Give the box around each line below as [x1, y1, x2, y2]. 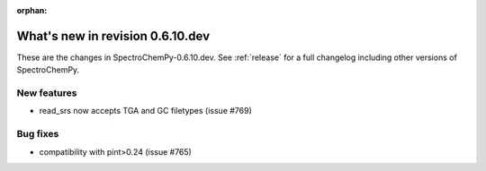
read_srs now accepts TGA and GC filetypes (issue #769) [39, 106, 252, 116]
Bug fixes [16, 128, 59, 141]
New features [16, 87, 77, 99]
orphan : [16, 5, 48, 15]
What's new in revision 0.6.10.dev [16, 28, 211, 44]
